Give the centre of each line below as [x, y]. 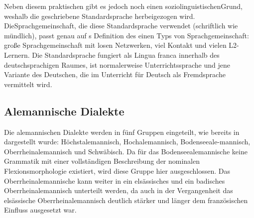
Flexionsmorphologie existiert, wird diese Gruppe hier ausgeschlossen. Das [117, 170]
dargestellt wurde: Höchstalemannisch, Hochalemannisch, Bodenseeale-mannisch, [127, 142]
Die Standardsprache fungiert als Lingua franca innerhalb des [126, 54]
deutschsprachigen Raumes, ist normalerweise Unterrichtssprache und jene [117, 64]
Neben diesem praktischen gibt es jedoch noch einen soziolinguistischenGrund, [123, 6]
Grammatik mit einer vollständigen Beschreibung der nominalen [102, 161]
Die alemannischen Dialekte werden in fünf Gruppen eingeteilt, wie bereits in [122, 132]
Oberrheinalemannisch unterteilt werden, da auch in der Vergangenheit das [119, 190]
